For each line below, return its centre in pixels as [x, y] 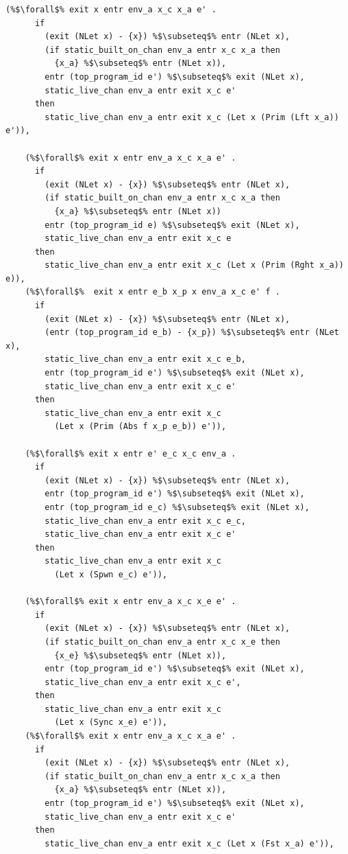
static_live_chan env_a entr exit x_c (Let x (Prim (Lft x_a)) [192, 117]
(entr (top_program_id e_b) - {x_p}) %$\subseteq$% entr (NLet [192, 333]
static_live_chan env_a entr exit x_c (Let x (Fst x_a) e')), [189, 843]
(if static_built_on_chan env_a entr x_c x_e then [162, 642]
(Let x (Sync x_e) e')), [111, 723]
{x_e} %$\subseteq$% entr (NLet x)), [140, 655]
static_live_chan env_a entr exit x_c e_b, [145, 359]
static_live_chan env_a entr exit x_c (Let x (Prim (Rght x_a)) [194, 265]
